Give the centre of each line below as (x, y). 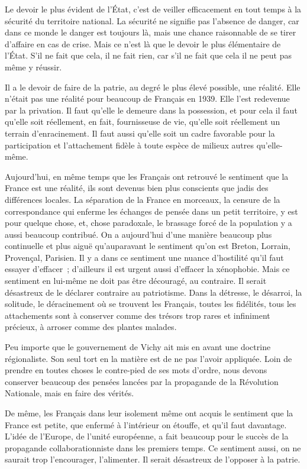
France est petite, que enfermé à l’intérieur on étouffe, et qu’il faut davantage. (146, 424)
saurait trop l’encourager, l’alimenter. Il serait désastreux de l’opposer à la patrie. (153, 459)
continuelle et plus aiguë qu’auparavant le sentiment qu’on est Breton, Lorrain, (148, 246)
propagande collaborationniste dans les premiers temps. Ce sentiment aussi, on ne (153, 447)
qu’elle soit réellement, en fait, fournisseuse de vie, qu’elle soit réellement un (143, 122)
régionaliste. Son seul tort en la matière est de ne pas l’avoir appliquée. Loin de (148, 358)
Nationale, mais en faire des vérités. (70, 393)
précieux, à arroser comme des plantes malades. (91, 327)
